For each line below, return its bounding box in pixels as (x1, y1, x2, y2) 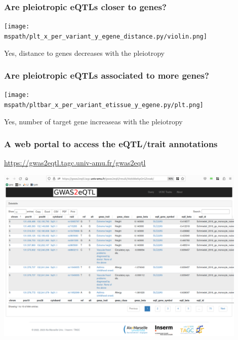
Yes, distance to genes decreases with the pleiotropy (4, 47, 165, 58)
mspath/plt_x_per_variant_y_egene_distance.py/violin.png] (4, 32, 207, 40)
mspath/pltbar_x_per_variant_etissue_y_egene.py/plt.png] (4, 101, 204, 109)
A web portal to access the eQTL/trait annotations (4, 138, 218, 150)
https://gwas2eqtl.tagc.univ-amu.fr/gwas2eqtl (4, 157, 146, 168)
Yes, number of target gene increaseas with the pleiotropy (4, 116, 183, 126)
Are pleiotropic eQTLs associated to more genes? (4, 69, 209, 82)
